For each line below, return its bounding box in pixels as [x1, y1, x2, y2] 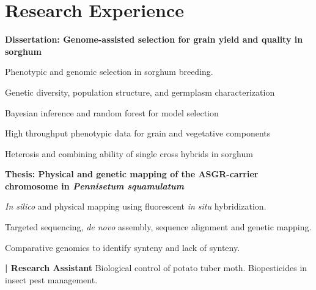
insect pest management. [5, 273, 98, 286]
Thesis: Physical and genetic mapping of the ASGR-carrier [5, 168, 259, 180]
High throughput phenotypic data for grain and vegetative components [5, 127, 271, 140]
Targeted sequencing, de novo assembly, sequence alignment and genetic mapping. [5, 221, 312, 233]
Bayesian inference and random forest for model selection [5, 106, 219, 119]
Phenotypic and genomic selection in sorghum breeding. [5, 65, 213, 78]
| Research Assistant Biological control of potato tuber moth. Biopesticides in [5, 261, 307, 274]
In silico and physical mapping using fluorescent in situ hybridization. [5, 200, 266, 213]
